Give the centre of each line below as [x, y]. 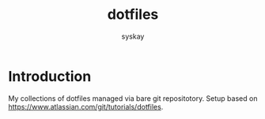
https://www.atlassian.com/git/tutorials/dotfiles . [86, 106]
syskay [133, 36]
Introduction [50, 76]
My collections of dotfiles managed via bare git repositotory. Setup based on [133, 98]
